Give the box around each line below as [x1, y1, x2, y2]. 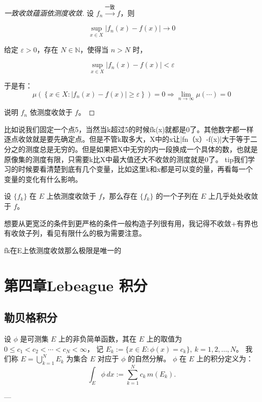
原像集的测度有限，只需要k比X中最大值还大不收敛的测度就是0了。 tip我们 [4, 153, 248, 164]
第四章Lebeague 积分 [4, 274, 147, 295]
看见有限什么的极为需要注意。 [46, 228, 146, 238]
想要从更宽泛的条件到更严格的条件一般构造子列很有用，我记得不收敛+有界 [4, 218, 251, 228]
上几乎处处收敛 [208, 191, 258, 201]
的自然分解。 [128, 353, 171, 364]
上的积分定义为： [196, 353, 253, 364]
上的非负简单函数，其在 [58, 333, 137, 344]
